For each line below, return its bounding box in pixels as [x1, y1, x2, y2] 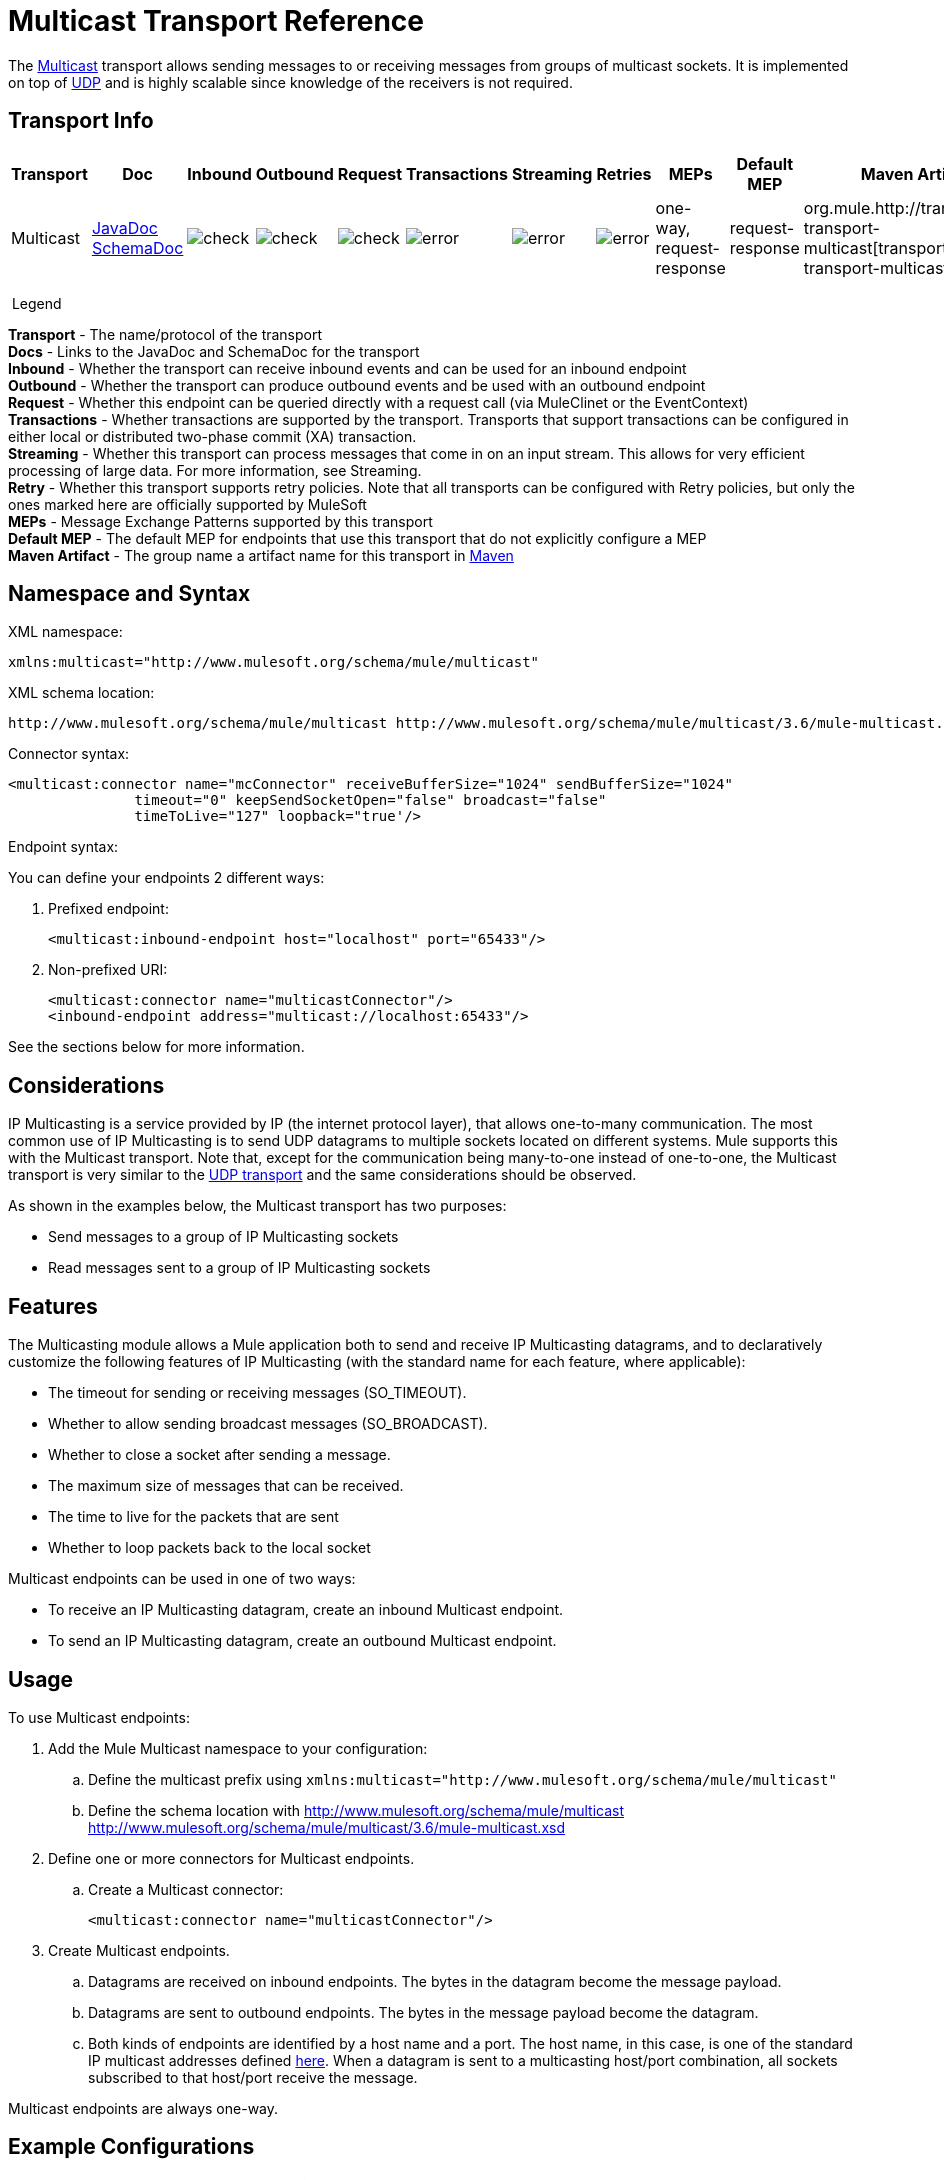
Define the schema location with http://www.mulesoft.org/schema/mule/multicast [88, 1801, 625, 1819]
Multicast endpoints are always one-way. [8, 2099, 279, 2117]
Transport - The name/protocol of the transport [8, 325, 323, 343]
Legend [11, 294, 62, 312]
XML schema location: [8, 684, 155, 702]
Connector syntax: [8, 745, 130, 763]
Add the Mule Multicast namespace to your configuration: [48, 1739, 428, 1757]
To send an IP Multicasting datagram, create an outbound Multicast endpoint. [48, 1632, 557, 1650]
